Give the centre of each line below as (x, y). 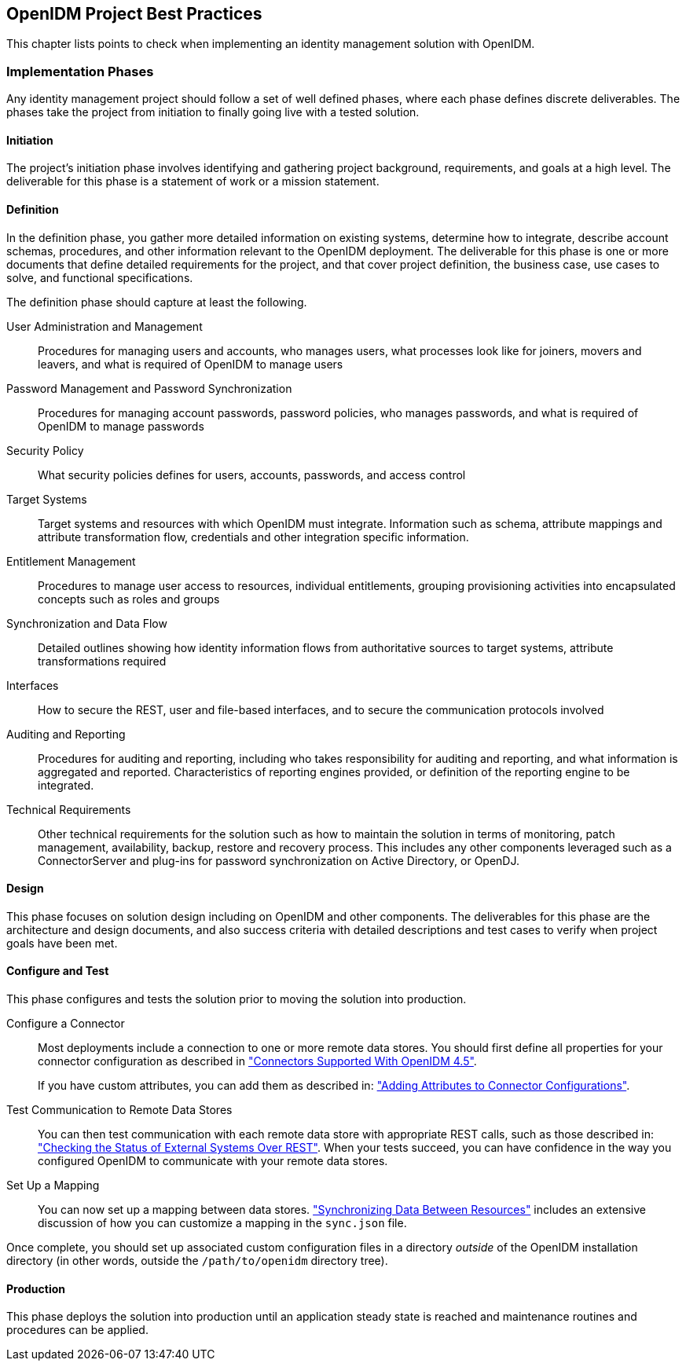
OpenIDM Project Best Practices (134, 14)
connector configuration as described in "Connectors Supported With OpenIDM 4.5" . (257, 1061)
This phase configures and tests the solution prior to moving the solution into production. (237, 999)
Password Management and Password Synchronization (149, 388)
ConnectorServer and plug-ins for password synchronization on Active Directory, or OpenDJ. (279, 860)
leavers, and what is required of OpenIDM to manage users (191, 364)
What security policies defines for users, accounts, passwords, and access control (252, 475)
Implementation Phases (80, 71)
